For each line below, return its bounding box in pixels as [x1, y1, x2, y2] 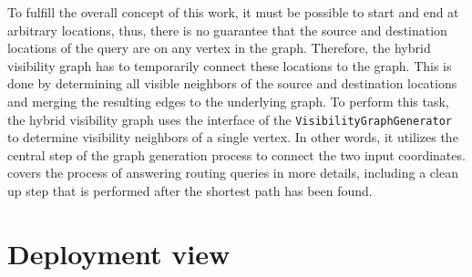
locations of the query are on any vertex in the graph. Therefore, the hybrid [7, 38, 431, 57]
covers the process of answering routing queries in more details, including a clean [7, 163, 458, 182]
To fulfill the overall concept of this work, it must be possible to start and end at [7, 3, 459, 21]
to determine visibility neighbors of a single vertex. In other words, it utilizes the [7, 128, 458, 147]
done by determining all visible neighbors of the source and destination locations [7, 74, 457, 93]
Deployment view [7, 234, 231, 272]
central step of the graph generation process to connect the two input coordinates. [7, 145, 466, 164]
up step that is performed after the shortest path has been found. [7, 181, 373, 200]
